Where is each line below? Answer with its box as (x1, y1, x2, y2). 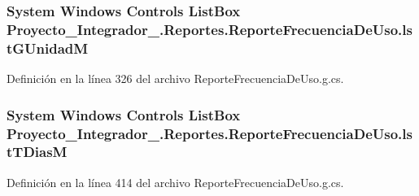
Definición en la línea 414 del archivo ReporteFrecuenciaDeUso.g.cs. (7, 173, 344, 190)
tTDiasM (7, 142, 68, 162)
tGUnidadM (7, 37, 89, 58)
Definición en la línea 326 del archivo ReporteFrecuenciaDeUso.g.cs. (7, 70, 344, 87)
